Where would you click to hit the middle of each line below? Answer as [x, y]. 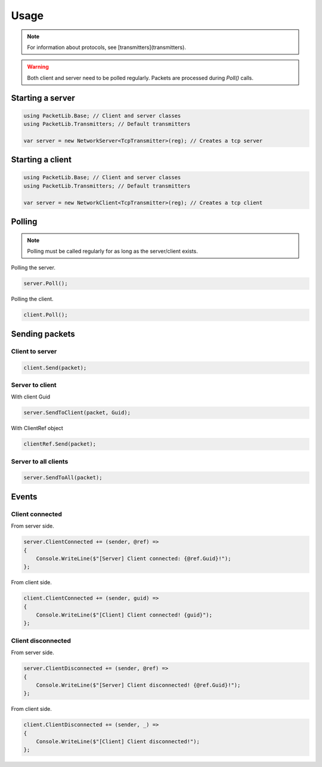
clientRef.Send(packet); [60, 444]
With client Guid [31, 397]
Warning [38, 67]
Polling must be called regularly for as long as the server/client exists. [112, 251]
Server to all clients [40, 461]
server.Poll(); [46, 283]
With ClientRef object [37, 428]
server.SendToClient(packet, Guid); [77, 413]
